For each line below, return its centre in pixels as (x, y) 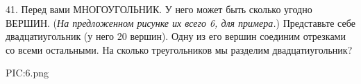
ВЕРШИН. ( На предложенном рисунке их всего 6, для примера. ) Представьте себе (180, 22)
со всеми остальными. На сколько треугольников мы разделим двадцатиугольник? (179, 49)
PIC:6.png (27, 73)
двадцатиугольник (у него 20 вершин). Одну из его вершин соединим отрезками (176, 36)
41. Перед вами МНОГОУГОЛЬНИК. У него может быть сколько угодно (159, 9)
